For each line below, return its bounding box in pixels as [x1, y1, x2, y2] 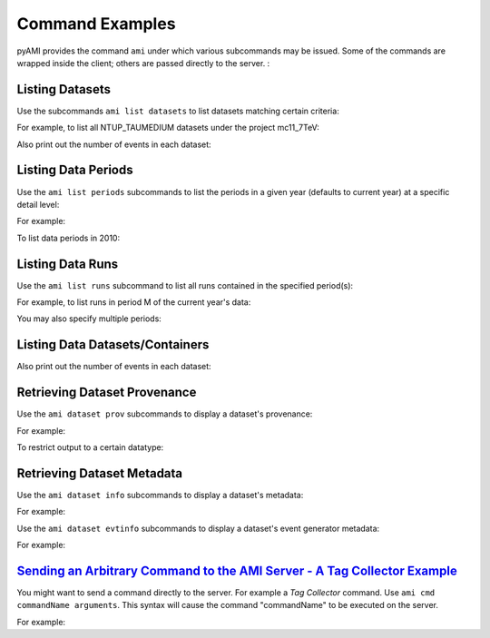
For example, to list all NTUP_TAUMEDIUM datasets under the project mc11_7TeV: [16, 123, 319, 133]
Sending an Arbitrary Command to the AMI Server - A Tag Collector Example [16, 563, 457, 578]
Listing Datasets [16, 82, 111, 97]
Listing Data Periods [16, 162, 133, 178]
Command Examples [16, 14, 176, 34]
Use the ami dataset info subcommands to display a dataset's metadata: [16, 489, 304, 500]
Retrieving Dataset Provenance [16, 385, 197, 400]
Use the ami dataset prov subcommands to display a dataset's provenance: [16, 408, 313, 419]
